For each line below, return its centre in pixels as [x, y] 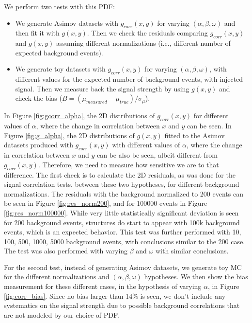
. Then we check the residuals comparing [147, 33]
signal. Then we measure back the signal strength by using [102, 88]
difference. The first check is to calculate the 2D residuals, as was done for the [120, 174]
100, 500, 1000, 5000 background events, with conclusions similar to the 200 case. [125, 241]
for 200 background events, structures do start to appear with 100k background [122, 222]
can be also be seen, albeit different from [157, 155]
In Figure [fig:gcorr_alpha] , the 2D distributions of [79, 116]
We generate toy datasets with [60, 69]
